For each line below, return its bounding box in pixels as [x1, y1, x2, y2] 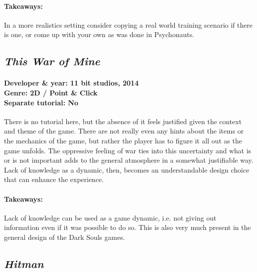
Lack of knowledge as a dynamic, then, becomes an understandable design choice [4, 164, 250, 175]
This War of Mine [4, 53, 101, 69]
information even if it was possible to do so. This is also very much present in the [4, 222, 251, 232]
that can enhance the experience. [4, 174, 104, 184]
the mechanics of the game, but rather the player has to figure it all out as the [4, 135, 242, 145]
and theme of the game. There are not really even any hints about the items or [4, 126, 244, 136]
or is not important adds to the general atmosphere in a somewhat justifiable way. [4, 155, 254, 165]
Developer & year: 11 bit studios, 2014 [4, 78, 139, 88]
